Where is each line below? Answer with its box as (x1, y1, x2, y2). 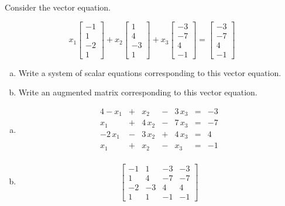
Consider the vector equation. (5, 1, 111, 13)
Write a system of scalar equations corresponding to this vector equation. (18, 66, 281, 78)
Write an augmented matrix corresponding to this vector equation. (18, 86, 257, 98)
